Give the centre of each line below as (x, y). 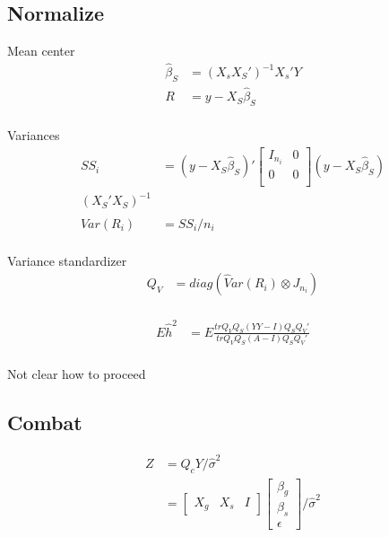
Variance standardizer (67, 260)
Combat (45, 423)
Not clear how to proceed (77, 374)
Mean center (41, 51)
